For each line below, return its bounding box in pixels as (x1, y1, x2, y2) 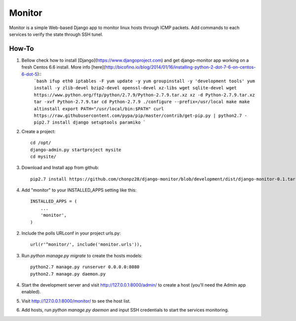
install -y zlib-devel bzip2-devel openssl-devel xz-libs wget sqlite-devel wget (34, 85, 237, 91)
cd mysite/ (30, 153, 57, 159)
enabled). (21, 289, 41, 295)
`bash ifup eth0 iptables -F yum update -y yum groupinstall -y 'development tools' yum (34, 78, 255, 84)
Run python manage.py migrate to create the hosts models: (21, 252, 143, 258)
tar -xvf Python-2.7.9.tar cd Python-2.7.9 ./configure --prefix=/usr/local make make (34, 99, 250, 105)
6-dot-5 (21, 71, 38, 77)
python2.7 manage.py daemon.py (30, 271, 106, 277)
